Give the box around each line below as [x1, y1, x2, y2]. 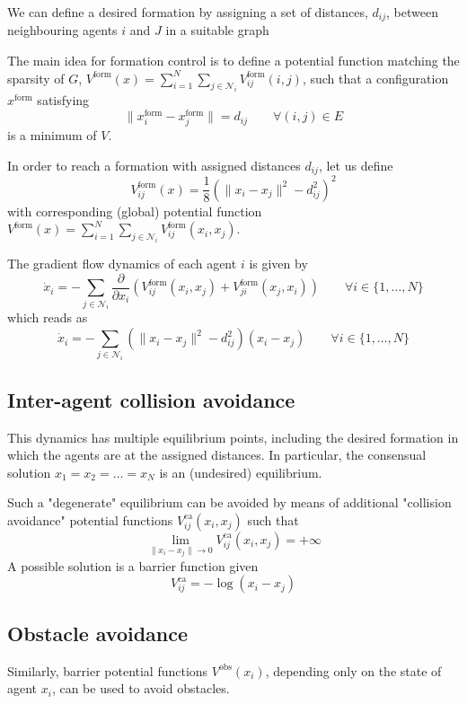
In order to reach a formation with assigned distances [7, 155, 301, 174]
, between [386, 3, 438, 21]
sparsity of [7, 68, 65, 87]
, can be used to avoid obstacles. [51, 679, 230, 698]
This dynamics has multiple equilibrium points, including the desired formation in [7, 427, 459, 446]
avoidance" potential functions [7, 510, 173, 529]
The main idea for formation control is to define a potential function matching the [7, 51, 460, 70]
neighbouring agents [7, 21, 118, 40]
